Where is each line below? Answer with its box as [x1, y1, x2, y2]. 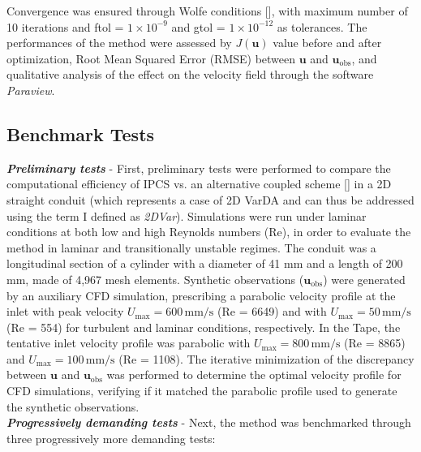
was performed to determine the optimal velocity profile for [106, 366, 402, 383]
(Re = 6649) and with [217, 303, 327, 320]
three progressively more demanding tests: [6, 429, 216, 446]
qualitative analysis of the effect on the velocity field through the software [6, 66, 374, 83]
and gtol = [171, 18, 226, 35]
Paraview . [6, 81, 55, 98]
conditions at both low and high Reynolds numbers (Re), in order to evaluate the [6, 223, 411, 240]
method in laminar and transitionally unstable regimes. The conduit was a [6, 239, 376, 256]
